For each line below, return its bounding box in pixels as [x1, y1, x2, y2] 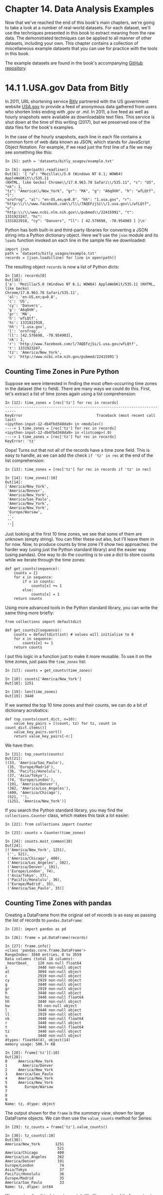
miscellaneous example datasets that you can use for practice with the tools [5, 45, 158, 51]
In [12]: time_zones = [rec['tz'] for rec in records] [5, 400, 119, 405]
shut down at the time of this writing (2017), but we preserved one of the [5, 119, 150, 125]
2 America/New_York [5, 1067, 54, 1072]
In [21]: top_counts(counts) [5, 752, 64, 756]
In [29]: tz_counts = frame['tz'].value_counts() [5, 1124, 108, 1129]
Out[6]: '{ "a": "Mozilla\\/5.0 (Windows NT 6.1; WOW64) [5, 172, 123, 176]
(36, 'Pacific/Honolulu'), [7, 769, 62, 773]
